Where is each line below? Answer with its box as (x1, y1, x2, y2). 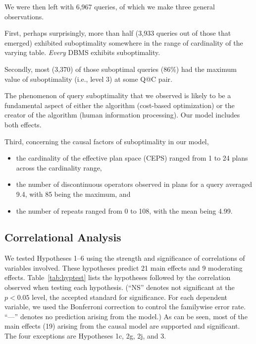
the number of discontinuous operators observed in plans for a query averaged (16, 179, 253, 189)
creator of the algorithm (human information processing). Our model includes (4, 110, 240, 120)
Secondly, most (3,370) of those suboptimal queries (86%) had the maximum (4, 63, 237, 74)
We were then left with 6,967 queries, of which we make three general (4, 1, 215, 11)
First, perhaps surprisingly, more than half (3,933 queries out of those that (4, 28, 231, 38)
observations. (4, 11, 44, 21)
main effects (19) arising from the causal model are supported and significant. (4, 321, 240, 331)
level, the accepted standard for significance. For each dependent (32, 291, 228, 302)
